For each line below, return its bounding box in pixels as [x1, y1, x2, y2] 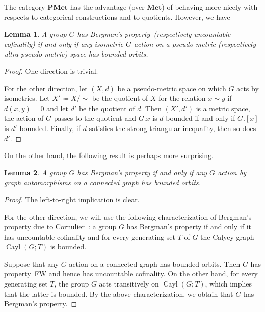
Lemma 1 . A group [4, 29, 67, 39]
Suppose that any [4, 258, 59, 269]
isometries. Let [4, 93, 50, 103]
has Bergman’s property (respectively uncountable [77, 29, 231, 39]
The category [4, 2, 45, 12]
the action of [4, 113, 44, 123]
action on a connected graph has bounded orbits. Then [69, 258, 241, 269]
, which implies [205, 278, 252, 289]
